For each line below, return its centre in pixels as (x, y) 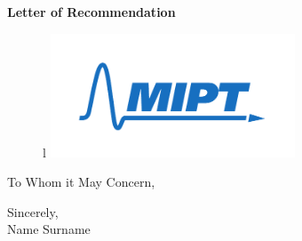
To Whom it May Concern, (81, 182)
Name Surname (49, 229)
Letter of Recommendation (91, 12)
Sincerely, (33, 211)
